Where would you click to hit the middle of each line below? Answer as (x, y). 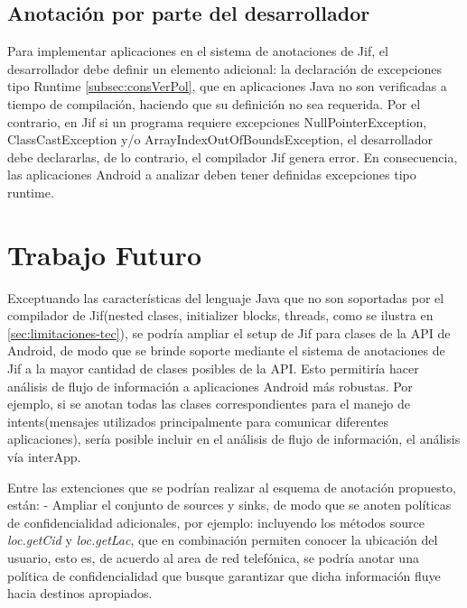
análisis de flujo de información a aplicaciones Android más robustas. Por (210, 386)
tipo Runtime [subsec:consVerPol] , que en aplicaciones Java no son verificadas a (227, 86)
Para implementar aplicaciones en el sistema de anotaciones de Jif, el (198, 51)
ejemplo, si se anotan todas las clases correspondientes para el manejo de (209, 404)
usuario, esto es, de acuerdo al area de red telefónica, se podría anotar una (213, 557)
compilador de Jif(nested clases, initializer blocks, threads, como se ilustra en (220, 315)
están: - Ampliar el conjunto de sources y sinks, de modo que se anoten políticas (229, 505)
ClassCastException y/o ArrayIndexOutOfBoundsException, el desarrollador (220, 139)
